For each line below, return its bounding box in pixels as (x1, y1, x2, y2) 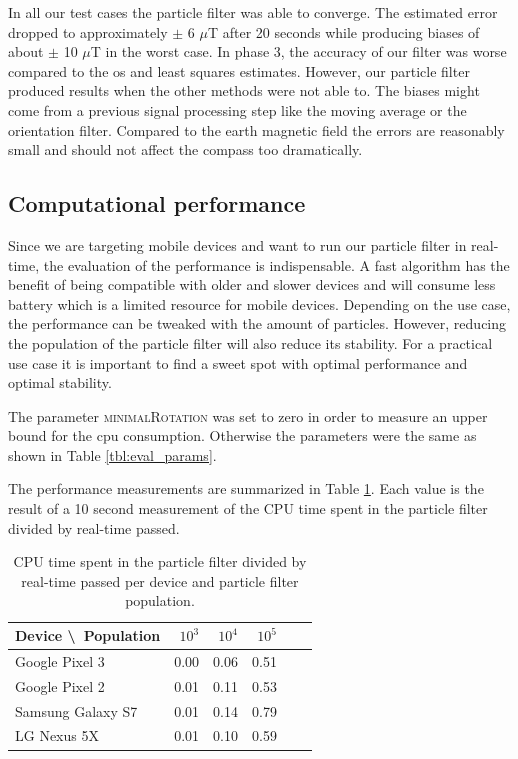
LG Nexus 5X (15, 725, 99, 746)
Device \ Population (15, 625, 161, 646)
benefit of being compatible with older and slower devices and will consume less (8, 274, 496, 295)
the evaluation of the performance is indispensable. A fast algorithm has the (43, 254, 510, 275)
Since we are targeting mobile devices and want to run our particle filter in (8, 234, 467, 255)
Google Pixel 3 (15, 650, 105, 671)
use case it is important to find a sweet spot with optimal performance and (8, 352, 468, 373)
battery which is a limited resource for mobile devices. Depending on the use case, (8, 293, 511, 314)
